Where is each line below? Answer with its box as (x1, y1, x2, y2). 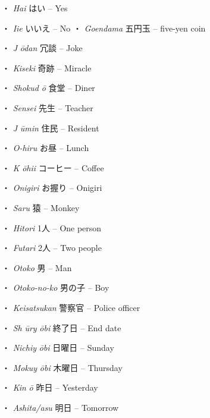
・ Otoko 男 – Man (2, 261, 72, 274)
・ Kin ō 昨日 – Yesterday (2, 381, 98, 394)
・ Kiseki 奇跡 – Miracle (2, 61, 92, 74)
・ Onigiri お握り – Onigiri (2, 181, 102, 194)
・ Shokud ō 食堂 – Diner (2, 81, 95, 94)
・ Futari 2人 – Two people (2, 241, 102, 254)
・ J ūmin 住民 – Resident (2, 121, 99, 134)
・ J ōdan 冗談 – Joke (2, 42, 83, 54)
